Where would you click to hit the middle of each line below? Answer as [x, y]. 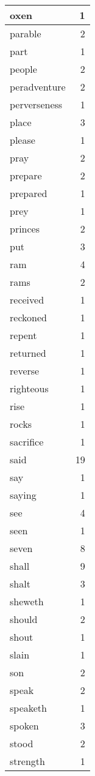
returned [28, 353]
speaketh [28, 708]
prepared [29, 193]
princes [25, 229]
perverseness [36, 104]
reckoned [28, 317]
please [23, 140]
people [23, 69]
